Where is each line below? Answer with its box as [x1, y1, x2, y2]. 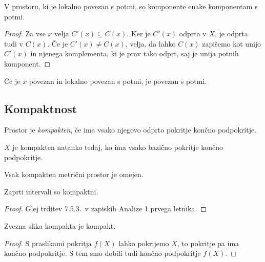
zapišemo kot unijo [202, 38, 261, 49]
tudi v [4, 38, 23, 49]
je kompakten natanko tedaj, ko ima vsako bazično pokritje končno [12, 141, 223, 152]
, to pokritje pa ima [177, 237, 239, 248]
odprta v [179, 28, 207, 39]
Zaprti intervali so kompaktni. [4, 186, 98, 196]
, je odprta [215, 28, 248, 39]
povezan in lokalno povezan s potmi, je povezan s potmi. [29, 75, 207, 86]
